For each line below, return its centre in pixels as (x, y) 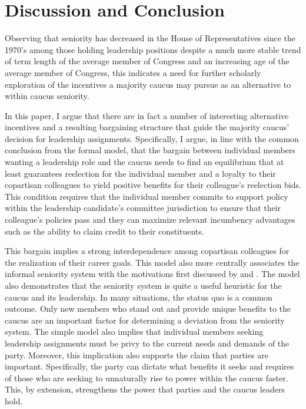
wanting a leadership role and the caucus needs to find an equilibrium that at (144, 162)
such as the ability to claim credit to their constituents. (104, 231)
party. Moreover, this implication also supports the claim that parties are (137, 354)
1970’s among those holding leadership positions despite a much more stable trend (153, 49)
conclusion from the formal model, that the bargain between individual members (150, 150)
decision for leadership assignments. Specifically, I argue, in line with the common (152, 138)
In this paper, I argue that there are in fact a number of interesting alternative (147, 115)
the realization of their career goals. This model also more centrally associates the (152, 262)
